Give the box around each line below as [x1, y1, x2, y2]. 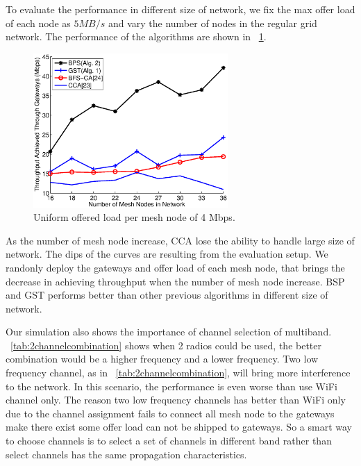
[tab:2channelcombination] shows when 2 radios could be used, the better [10, 338, 322, 352]
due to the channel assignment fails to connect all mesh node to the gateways [6, 406, 335, 420]
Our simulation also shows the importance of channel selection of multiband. [6, 324, 332, 339]
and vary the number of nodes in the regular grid [108, 15, 317, 30]
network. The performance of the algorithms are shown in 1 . [6, 29, 267, 44]
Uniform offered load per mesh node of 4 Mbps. [33, 210, 235, 224]
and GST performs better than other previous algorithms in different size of [6, 288, 328, 302]
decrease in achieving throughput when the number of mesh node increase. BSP [6, 274, 345, 288]
